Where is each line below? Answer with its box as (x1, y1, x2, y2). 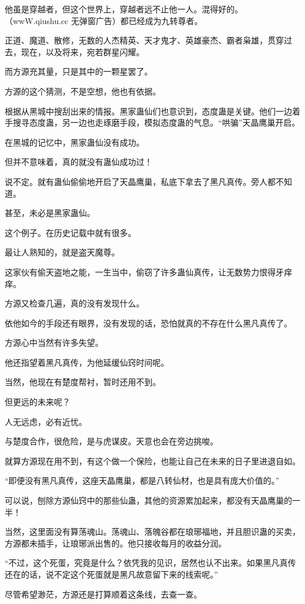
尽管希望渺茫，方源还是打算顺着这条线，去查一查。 (5, 588, 202, 600)
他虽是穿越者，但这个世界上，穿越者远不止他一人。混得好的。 (5, 3, 243, 15)
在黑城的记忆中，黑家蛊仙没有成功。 (5, 136, 144, 148)
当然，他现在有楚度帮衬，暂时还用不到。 (5, 376, 161, 388)
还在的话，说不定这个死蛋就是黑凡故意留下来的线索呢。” (5, 568, 218, 580)
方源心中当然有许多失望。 (5, 336, 103, 349)
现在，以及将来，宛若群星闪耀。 (21, 45, 144, 58)
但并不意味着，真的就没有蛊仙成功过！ (5, 156, 152, 168)
